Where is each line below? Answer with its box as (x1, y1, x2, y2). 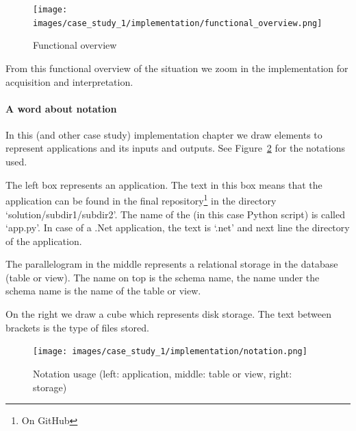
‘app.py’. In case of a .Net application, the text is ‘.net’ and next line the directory (5, 220, 350, 235)
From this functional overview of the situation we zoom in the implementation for (5, 60, 348, 75)
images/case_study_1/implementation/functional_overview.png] (33, 18, 322, 28)
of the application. (5, 233, 82, 248)
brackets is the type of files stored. (5, 320, 149, 334)
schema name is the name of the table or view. (5, 283, 201, 298)
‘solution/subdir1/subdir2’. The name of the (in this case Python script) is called (5, 207, 345, 221)
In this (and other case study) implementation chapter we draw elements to (5, 127, 322, 141)
